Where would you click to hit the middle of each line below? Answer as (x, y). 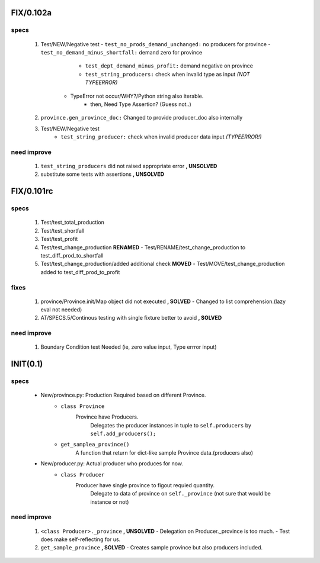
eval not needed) (61, 310)
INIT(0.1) (27, 364)
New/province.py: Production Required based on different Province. (123, 395)
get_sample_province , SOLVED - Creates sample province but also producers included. (152, 548)
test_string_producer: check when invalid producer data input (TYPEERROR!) (161, 137)
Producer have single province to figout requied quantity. (145, 485)
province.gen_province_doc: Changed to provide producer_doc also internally (142, 118)
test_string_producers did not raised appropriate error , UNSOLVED (129, 166)
